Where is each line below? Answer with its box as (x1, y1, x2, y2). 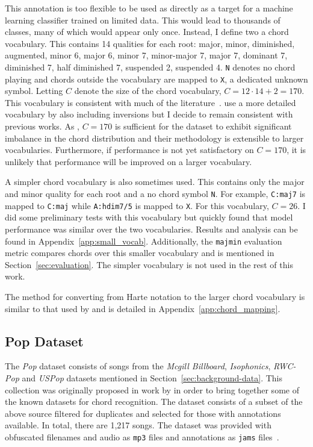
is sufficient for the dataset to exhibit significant (114, 120, 292, 133)
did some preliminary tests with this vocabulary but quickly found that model (5, 211, 293, 223)
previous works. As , (5, 120, 79, 133)
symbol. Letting (5, 84, 63, 97)
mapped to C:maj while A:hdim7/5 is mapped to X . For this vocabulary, (5, 199, 269, 211)
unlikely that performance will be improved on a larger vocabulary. (5, 155, 252, 167)
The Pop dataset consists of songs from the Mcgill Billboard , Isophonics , (5, 360, 271, 372)
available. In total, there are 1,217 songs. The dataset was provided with (5, 419, 271, 431)
